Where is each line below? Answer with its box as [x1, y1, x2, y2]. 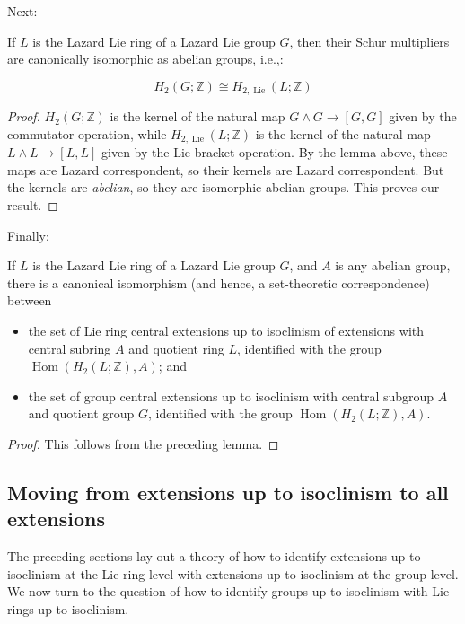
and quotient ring [128, 338, 224, 357]
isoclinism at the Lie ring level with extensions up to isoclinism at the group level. [7, 564, 459, 583]
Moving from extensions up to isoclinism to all [7, 478, 449, 505]
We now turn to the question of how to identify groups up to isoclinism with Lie [7, 582, 450, 601]
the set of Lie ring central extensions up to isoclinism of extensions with [28, 321, 425, 340]
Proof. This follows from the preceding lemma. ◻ [7, 435, 279, 453]
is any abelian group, [335, 256, 451, 275]
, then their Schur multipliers [289, 31, 450, 50]
